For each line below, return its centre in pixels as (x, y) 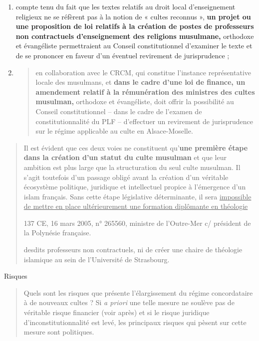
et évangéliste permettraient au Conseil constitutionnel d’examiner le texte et (134, 46)
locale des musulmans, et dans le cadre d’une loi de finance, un (140, 82)
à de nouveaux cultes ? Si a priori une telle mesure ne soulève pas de (129, 302)
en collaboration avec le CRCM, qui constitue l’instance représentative (143, 72)
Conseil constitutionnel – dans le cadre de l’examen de (119, 111)
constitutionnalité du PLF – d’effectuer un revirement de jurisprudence (144, 121)
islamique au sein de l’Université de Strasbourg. (97, 259)
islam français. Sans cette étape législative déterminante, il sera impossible (137, 196)
